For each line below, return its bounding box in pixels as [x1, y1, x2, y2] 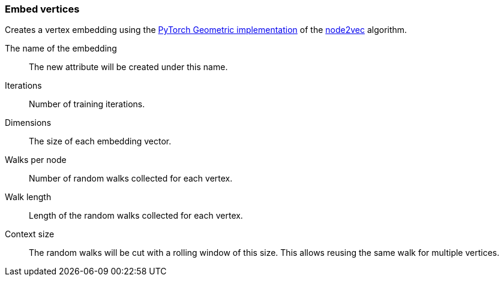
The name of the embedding [5, 43, 117, 54]
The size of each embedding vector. [29, 136, 172, 147]
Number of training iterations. [29, 99, 145, 110]
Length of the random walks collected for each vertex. [29, 210, 243, 221]
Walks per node [5, 155, 67, 165]
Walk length [5, 192, 52, 203]
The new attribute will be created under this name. [29, 62, 228, 72]
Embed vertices [5, 3, 80, 15]
